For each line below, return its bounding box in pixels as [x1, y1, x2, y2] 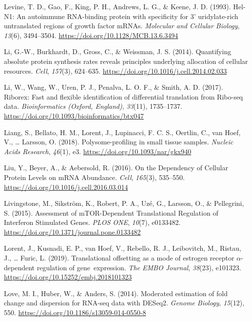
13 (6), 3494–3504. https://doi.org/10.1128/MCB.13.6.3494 [4, 30, 178, 40]
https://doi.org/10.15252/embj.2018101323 [4, 272, 132, 282]
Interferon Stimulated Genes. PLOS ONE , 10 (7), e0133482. [4, 217, 181, 227]
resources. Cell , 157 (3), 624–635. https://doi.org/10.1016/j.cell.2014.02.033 [4, 65, 227, 76]
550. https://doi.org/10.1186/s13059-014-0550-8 [4, 307, 146, 318]
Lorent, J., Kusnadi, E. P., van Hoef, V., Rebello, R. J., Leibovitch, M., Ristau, [4, 243, 241, 253]
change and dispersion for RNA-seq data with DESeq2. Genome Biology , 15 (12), [4, 298, 245, 308]
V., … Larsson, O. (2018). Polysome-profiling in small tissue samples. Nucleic [4, 137, 233, 147]
